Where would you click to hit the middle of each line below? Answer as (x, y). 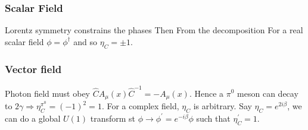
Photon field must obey (48, 93)
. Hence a (206, 93)
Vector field (33, 69)
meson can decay (268, 93)
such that (213, 118)
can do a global (33, 118)
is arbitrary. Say (223, 106)
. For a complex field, (140, 106)
